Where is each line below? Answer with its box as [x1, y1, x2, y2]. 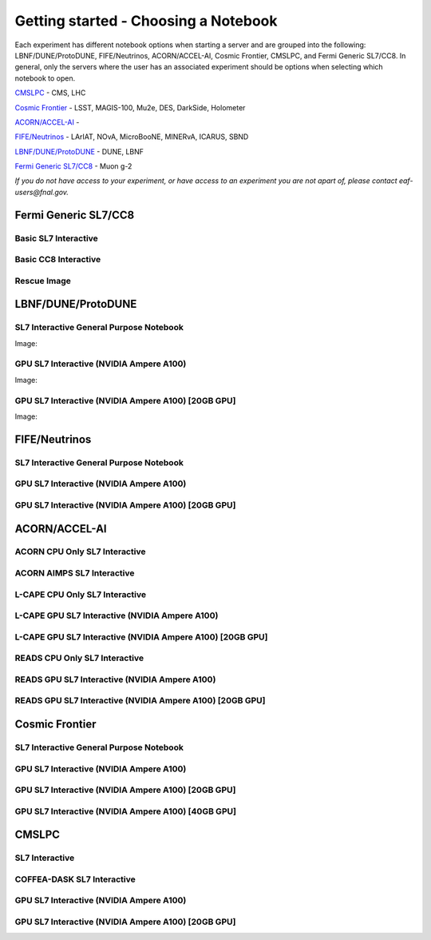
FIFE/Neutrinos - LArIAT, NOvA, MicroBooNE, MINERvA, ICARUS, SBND [14, 132, 249, 141]
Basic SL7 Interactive [14, 233, 99, 244]
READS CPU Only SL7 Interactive [14, 652, 144, 663]
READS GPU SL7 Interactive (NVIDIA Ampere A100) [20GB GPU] [14, 695, 266, 707]
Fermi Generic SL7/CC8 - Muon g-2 [14, 161, 132, 171]
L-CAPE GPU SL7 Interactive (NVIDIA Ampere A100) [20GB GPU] [14, 631, 268, 643]
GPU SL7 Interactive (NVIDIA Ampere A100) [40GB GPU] [14, 806, 237, 817]
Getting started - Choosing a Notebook [14, 12, 278, 30]
